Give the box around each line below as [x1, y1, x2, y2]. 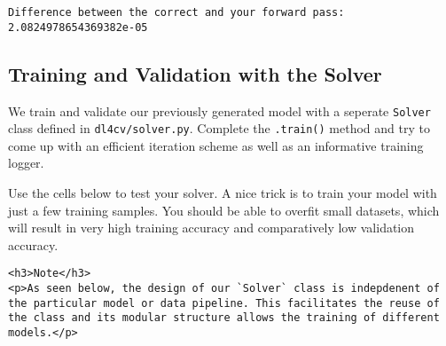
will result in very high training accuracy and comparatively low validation [8, 218, 415, 237]
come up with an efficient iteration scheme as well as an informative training [8, 136, 424, 154]
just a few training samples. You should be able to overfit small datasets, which [8, 201, 440, 219]
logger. [8, 153, 44, 172]
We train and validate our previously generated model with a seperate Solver [8, 101, 431, 120]
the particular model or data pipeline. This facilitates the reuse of [8, 296, 440, 310]
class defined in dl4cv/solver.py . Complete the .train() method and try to [8, 119, 430, 138]
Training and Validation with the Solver [8, 59, 382, 87]
